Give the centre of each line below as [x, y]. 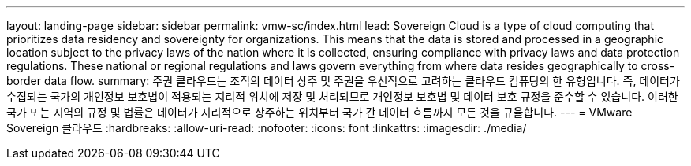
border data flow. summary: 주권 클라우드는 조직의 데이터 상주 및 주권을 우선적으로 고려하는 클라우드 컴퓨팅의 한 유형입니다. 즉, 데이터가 [343, 81]
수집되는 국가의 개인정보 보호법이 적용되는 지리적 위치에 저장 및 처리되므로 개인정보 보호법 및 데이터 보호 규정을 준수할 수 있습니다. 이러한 [342, 96]
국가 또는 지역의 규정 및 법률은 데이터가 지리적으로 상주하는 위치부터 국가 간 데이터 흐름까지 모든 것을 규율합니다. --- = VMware [319, 112]
